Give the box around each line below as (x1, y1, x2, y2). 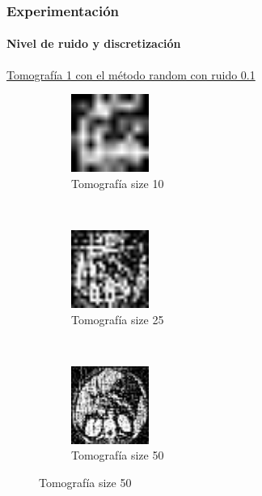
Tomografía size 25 (71, 310, 164, 327)
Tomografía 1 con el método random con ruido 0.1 (6, 66, 256, 83)
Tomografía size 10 (71, 174, 164, 191)
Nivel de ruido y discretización (6, 35, 181, 52)
